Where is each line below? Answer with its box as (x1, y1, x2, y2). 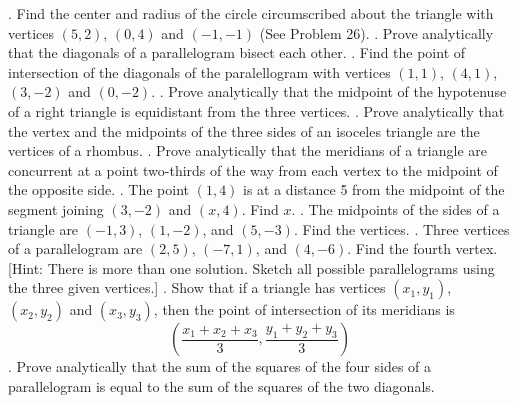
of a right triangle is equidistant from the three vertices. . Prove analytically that (8, 100, 505, 121)
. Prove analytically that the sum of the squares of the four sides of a (8, 356, 432, 377)
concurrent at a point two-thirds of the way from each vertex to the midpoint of (8, 159, 498, 180)
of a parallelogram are (8, 238, 143, 259)
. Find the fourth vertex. (347, 238, 498, 259)
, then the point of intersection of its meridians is (153, 299, 455, 320)
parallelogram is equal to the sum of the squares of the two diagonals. (8, 375, 435, 396)
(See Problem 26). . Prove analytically (259, 22, 494, 43)
